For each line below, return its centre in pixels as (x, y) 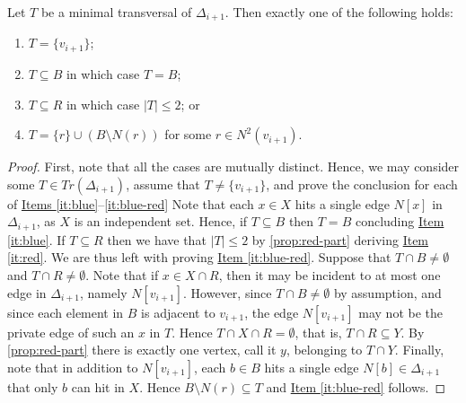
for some (188, 134)
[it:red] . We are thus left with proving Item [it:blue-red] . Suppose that (199, 257)
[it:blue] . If (36, 239)
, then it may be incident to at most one (330, 274)
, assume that (163, 184)
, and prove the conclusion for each (362, 184)
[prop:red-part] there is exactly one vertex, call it (142, 350)
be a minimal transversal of (116, 12)
